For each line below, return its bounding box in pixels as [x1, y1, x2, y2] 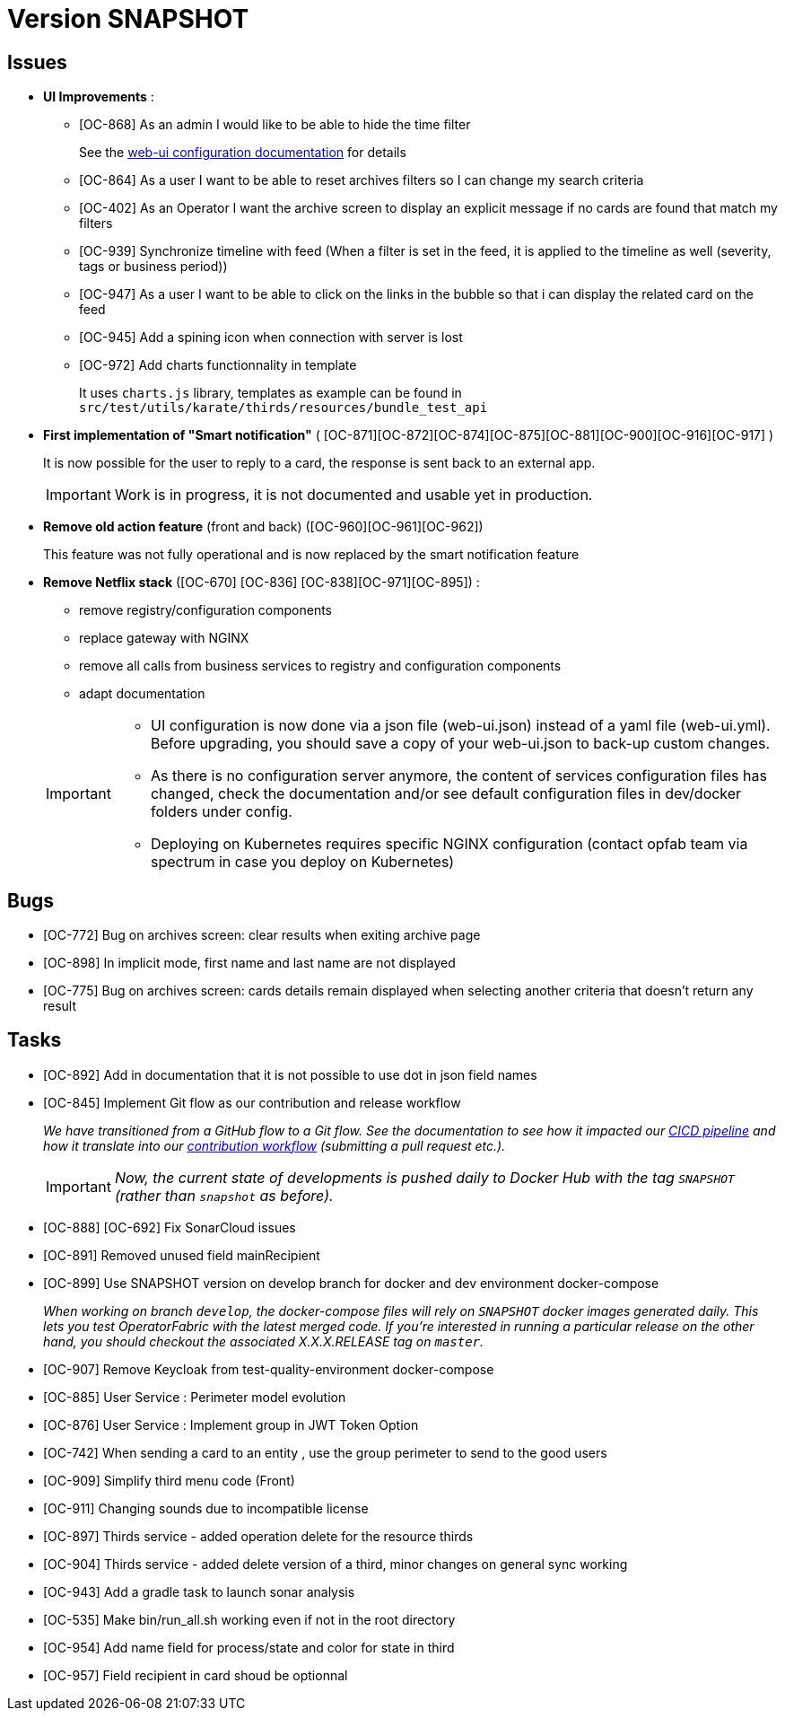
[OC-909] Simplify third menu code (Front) [43, 1472, 295, 1488]
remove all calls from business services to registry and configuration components [79, 658, 562, 674]
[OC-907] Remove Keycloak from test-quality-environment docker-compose [43, 1361, 494, 1377]
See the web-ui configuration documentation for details [79, 145, 406, 161]
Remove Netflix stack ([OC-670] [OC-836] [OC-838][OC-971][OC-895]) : [43, 574, 480, 591]
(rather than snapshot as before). [114, 1186, 334, 1205]
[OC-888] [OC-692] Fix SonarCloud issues [43, 1219, 296, 1235]
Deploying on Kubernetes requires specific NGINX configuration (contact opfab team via [150, 835, 748, 854]
